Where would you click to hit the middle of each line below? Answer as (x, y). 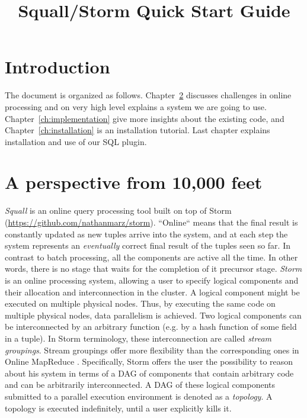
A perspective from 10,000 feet (134, 182)
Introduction (57, 67)
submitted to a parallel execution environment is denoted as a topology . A (139, 396)
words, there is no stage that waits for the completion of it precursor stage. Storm (153, 269)
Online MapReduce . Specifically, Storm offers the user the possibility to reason (149, 361)
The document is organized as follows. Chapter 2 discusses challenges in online (148, 95)
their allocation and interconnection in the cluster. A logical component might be (152, 292)
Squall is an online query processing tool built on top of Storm (118, 210)
